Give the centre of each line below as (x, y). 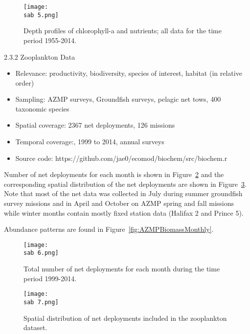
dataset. (35, 327)
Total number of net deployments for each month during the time (122, 269)
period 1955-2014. (50, 40)
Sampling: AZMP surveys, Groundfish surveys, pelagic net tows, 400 (118, 99)
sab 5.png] (41, 15)
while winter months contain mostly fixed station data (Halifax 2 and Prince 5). (124, 212)
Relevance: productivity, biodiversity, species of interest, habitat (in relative (129, 73)
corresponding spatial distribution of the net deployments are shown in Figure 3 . (125, 184)
